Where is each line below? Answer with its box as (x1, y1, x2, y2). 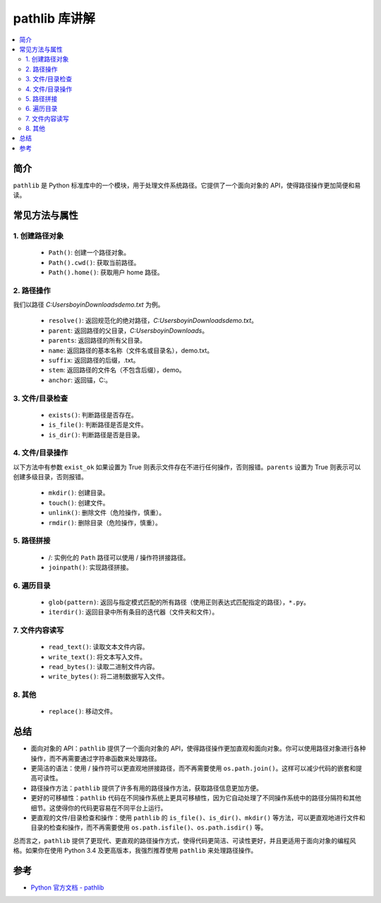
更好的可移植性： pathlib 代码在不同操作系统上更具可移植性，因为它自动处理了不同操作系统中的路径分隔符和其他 (30, 793, 361, 802)
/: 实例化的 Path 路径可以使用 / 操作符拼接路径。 (48, 553, 190, 562)
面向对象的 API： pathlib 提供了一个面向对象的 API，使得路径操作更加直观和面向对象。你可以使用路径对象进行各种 (30, 744, 366, 752)
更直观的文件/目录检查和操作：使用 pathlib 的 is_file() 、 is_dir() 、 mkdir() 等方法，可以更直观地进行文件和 (30, 813, 366, 822)
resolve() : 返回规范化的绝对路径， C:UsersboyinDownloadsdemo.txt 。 (48, 317, 258, 325)
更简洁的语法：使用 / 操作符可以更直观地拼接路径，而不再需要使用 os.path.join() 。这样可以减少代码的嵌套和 (30, 764, 356, 773)
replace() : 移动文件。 (48, 707, 116, 716)
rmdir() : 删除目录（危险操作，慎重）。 (48, 518, 162, 526)
